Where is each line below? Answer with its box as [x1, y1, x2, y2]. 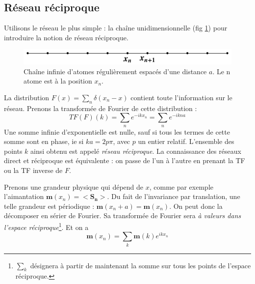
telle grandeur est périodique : [4, 200, 95, 211]
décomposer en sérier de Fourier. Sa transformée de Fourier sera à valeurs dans [4, 210, 241, 221]
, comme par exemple [149, 181, 213, 192]
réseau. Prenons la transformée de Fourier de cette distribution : [4, 103, 197, 113]
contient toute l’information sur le [130, 92, 232, 102]
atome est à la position [24, 76, 92, 86]
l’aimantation [4, 191, 44, 201]
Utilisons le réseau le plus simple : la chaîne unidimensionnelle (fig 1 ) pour [4, 23, 228, 33]
